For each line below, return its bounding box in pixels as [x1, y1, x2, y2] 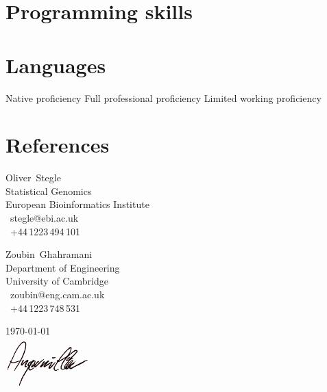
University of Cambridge [5, 274, 108, 288]
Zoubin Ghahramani [5, 247, 93, 261]
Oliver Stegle [5, 170, 61, 185]
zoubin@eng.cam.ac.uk [10, 287, 105, 301]
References [5, 131, 110, 159]
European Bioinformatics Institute [5, 197, 149, 211]
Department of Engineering [5, 260, 120, 274]
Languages [5, 51, 106, 79]
